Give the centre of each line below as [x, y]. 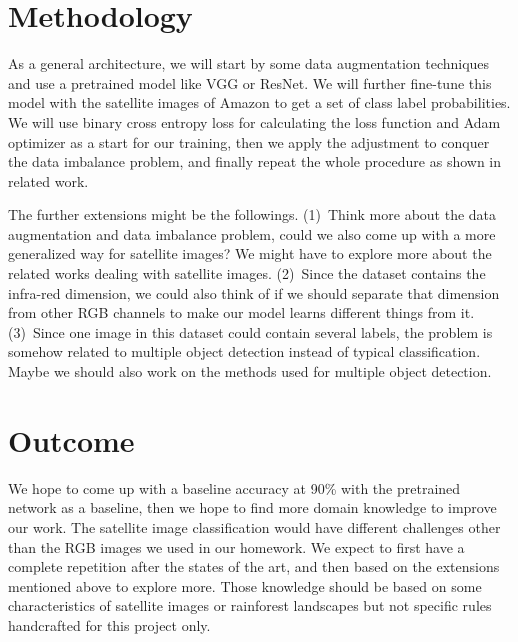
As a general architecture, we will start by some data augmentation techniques [249, 63]
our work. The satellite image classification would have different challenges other [254, 526]
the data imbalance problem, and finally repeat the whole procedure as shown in [255, 161]
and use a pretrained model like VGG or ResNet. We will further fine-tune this [250, 82]
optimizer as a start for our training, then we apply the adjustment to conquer [249, 141]
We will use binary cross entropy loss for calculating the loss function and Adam [254, 121]
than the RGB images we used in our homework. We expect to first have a [236, 546]
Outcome [71, 439]
